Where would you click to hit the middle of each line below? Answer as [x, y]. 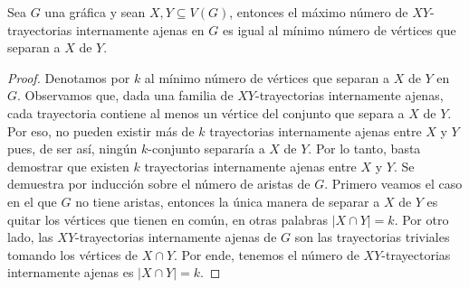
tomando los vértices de [73, 254]
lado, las [30, 237]
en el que [32, 201]
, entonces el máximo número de [319, 12]
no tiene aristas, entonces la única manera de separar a [228, 201]
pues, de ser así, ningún [72, 149]
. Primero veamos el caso [393, 184]
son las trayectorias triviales [372, 237]
